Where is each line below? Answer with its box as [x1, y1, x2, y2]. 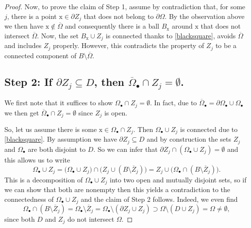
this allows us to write [4, 154, 70, 164]
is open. [104, 107, 128, 117]
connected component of [4, 50, 77, 60]
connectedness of [4, 194, 54, 204]
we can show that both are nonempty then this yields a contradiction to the [4, 184, 231, 194]
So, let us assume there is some [4, 124, 97, 134]
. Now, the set [37, 30, 79, 40]
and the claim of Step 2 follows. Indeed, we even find [81, 194, 238, 204]
